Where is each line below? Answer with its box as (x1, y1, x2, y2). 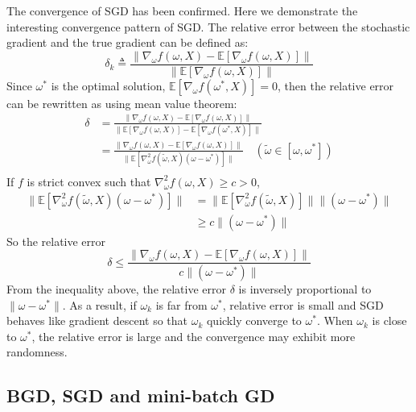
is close (372, 312, 407, 329)
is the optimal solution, (51, 77, 166, 94)
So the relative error (6, 232, 106, 249)
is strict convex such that (27, 173, 151, 189)
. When (316, 312, 353, 329)
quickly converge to (206, 312, 302, 329)
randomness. (6, 343, 68, 360)
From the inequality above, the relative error (6, 281, 227, 298)
